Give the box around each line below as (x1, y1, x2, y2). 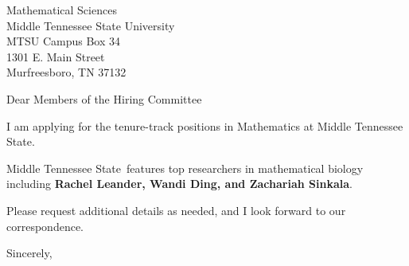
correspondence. (6, 217, 84, 234)
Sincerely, (6, 244, 53, 261)
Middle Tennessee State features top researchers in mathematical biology (6, 159, 364, 176)
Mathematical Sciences (6, 2, 117, 18)
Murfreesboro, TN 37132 (6, 64, 127, 80)
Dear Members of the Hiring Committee (6, 90, 202, 107)
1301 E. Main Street (6, 48, 105, 65)
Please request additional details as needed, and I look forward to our (6, 201, 346, 218)
